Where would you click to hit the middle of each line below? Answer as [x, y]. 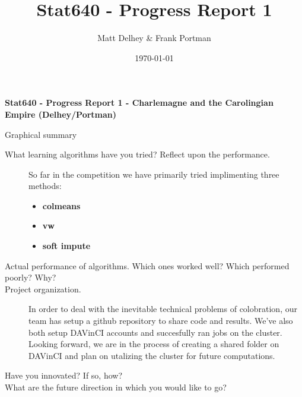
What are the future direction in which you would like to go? [116, 387]
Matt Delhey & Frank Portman [154, 38]
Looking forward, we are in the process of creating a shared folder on [154, 344]
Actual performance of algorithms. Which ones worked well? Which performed [147, 265]
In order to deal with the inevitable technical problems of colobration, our [163, 309]
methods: [45, 186]
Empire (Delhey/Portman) [61, 114]
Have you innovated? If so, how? [64, 375]
